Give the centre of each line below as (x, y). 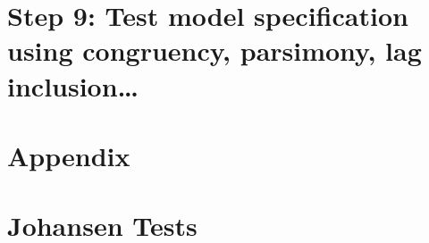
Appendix (69, 155)
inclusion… (73, 85)
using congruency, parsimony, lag (214, 50)
